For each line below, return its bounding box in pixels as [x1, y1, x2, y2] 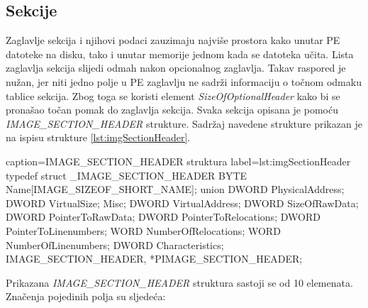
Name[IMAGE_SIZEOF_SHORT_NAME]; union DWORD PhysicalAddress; [6, 182, 345, 197]
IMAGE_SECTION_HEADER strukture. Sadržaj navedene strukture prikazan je [6, 116, 362, 131]
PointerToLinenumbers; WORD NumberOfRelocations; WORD [6, 223, 281, 238]
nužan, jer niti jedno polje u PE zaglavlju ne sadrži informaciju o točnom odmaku [6, 74, 362, 89]
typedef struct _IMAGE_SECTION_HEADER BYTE [6, 167, 247, 182]
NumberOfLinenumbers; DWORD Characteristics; [6, 237, 224, 252]
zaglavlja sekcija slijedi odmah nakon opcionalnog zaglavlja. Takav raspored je [6, 60, 346, 75]
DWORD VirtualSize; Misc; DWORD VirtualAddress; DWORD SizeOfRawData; [6, 195, 359, 210]
